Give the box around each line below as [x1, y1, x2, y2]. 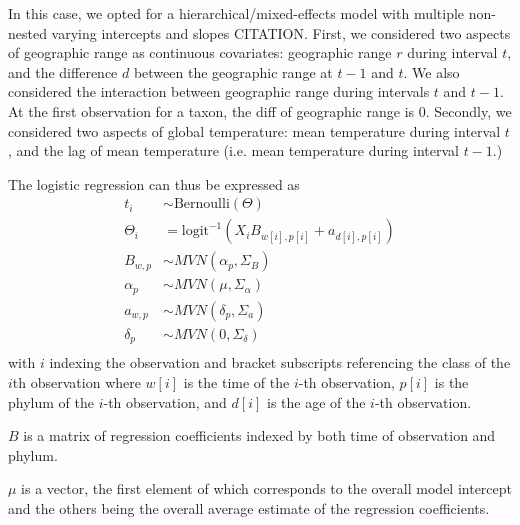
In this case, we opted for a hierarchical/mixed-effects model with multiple [8, 3, 465, 23]
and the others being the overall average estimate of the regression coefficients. [8, 498, 490, 519]
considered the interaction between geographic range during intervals [8, 81, 430, 102]
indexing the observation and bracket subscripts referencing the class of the [49, 352, 511, 373]
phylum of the [8, 391, 94, 412]
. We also [403, 61, 460, 82]
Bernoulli [173, 197, 230, 212]
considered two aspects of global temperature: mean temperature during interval [8, 120, 501, 141]
